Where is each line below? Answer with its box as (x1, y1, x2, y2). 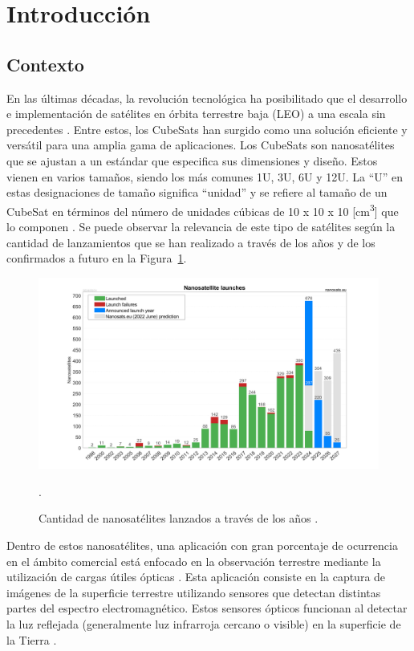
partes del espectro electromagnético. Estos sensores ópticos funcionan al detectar (6, 600, 408, 616)
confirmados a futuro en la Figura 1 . (6, 250, 187, 267)
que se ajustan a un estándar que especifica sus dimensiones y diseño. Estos (6, 152, 378, 169)
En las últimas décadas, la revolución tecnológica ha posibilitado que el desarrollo (6, 89, 408, 106)
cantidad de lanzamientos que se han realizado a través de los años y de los (6, 234, 375, 250)
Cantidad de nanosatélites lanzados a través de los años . (39, 510, 319, 527)
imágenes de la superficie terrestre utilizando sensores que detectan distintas (6, 584, 381, 600)
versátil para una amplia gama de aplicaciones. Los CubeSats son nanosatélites (6, 136, 395, 153)
